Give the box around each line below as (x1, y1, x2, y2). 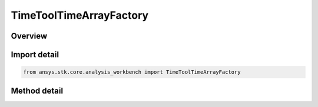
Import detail (11, 50, 59, 60)
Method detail (11, 85, 64, 96)
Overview (11, 31, 48, 41)
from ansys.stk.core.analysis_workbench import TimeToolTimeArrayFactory (23, 69, 241, 75)
